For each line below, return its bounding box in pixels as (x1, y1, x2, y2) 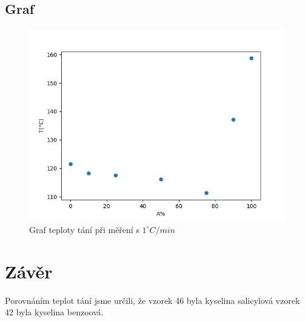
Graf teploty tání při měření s (29, 223, 139, 235)
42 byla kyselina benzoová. (5, 306, 104, 318)
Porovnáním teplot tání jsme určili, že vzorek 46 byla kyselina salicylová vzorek (5, 294, 300, 306)
